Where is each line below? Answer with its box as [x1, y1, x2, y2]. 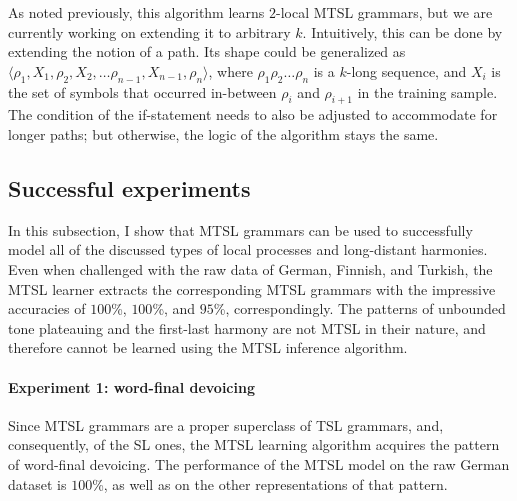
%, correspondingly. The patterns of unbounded [213, 298, 506, 319]
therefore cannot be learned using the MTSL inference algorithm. [8, 337, 408, 358]
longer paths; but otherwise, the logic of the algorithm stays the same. [8, 123, 439, 144]
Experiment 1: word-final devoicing [8, 376, 255, 397]
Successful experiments [8, 172, 251, 203]
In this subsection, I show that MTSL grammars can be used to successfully [8, 219, 473, 240]
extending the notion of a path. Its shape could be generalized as [8, 41, 406, 62]
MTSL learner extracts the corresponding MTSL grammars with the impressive [8, 278, 496, 299]
